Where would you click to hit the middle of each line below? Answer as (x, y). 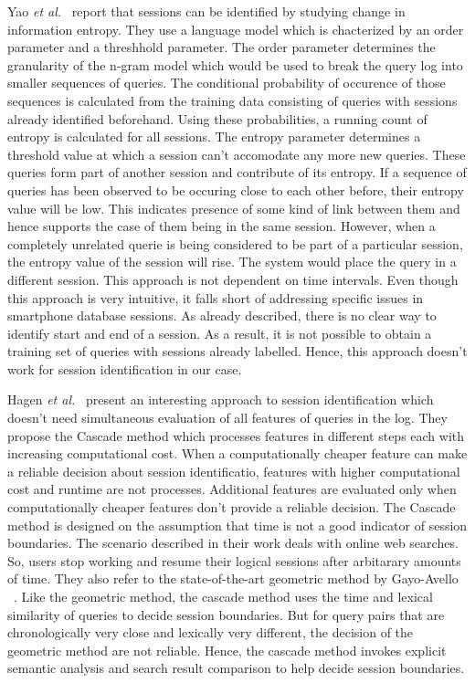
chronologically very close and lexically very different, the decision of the (211, 632)
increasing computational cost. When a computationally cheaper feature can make (237, 453)
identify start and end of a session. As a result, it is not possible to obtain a (220, 333)
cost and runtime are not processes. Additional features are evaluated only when (232, 489)
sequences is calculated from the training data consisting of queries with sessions (232, 100)
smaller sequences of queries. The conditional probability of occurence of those (227, 83)
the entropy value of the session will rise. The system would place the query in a (232, 262)
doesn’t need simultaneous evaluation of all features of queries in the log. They (227, 418)
